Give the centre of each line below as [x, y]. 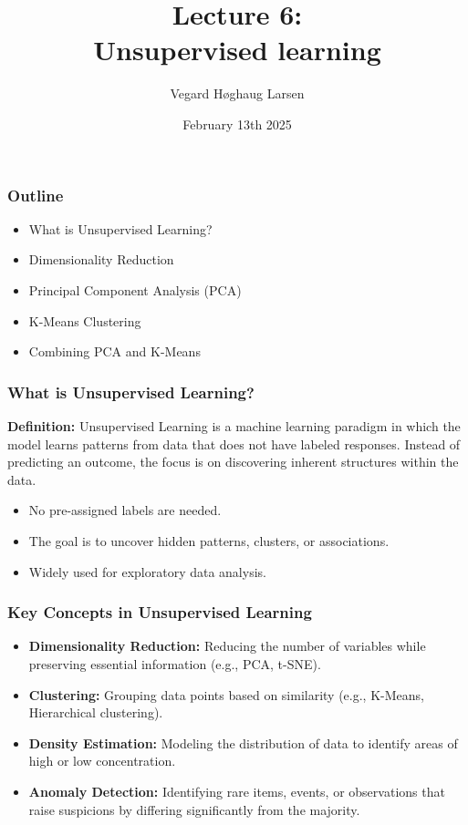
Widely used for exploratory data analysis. [147, 571]
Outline [36, 195]
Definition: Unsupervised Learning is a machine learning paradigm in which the [234, 425]
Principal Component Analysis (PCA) [135, 289]
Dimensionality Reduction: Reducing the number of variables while [227, 646]
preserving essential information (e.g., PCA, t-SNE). [175, 663]
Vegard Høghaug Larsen [237, 93]
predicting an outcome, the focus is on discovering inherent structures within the [233, 462]
